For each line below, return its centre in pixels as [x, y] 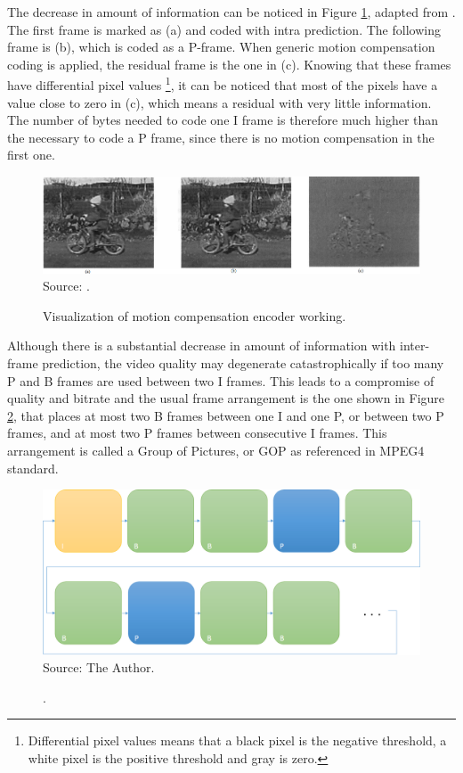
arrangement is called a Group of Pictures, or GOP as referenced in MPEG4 [216, 450]
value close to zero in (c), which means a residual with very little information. [219, 102]
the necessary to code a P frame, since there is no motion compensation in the [221, 137]
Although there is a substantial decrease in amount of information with [202, 345]
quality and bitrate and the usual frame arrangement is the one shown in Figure [226, 398]
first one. [31, 155]
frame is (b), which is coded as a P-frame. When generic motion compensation [221, 47]
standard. [33, 468]
